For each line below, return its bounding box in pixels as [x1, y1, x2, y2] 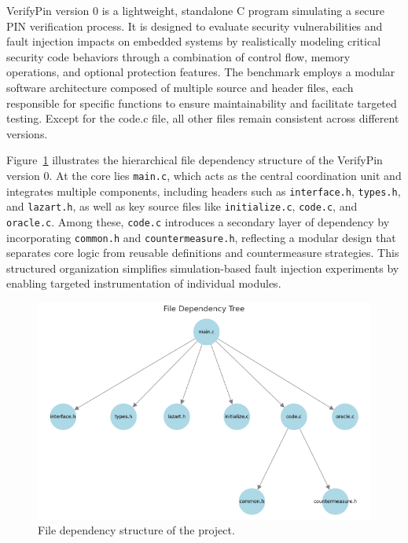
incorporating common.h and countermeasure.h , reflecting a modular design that [6, 229, 396, 245]
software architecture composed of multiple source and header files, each [6, 79, 354, 95]
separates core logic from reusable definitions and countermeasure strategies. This [6, 244, 399, 261]
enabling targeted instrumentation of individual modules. [6, 275, 281, 292]
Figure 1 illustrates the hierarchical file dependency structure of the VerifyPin [6, 152, 383, 168]
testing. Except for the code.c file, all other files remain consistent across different [6, 110, 399, 127]
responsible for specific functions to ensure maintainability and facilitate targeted [6, 94, 397, 111]
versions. [6, 125, 48, 141]
